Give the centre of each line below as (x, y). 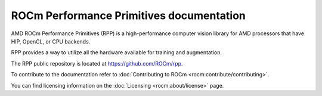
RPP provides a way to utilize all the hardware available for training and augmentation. (116, 52)
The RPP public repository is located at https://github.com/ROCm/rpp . (97, 63)
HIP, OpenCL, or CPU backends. (51, 41)
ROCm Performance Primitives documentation (128, 16)
